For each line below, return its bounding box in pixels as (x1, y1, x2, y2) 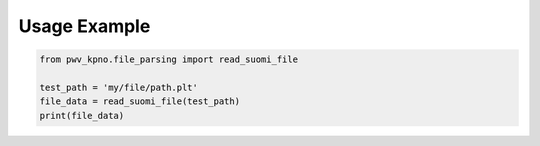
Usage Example (18, 15, 151, 37)
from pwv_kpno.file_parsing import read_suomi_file (39, 54, 299, 65)
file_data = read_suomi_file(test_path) (39, 96, 240, 107)
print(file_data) (39, 110, 125, 121)
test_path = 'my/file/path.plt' (39, 81, 199, 93)
